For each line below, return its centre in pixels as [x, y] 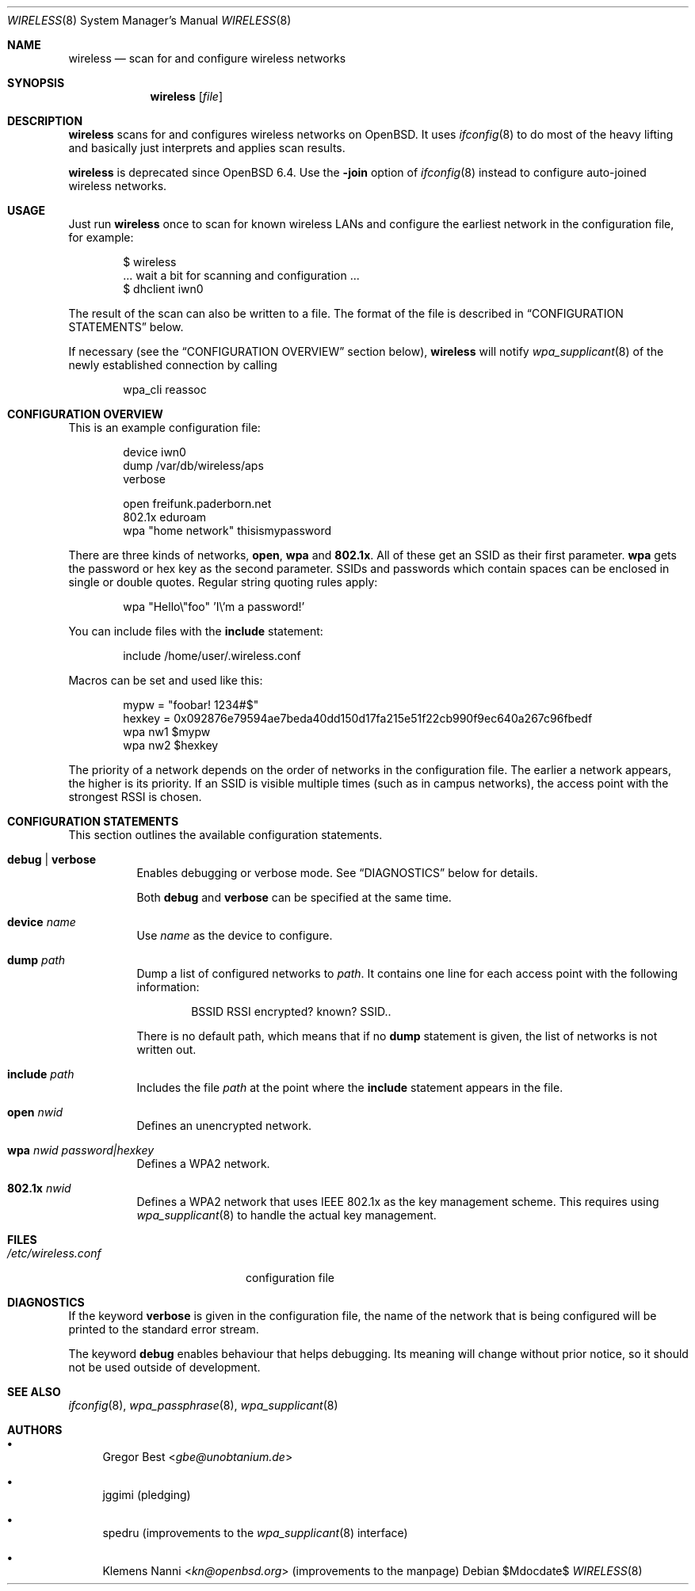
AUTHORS [35, 1430]
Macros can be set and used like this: [166, 680]
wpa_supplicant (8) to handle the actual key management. [286, 1215]
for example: [101, 237]
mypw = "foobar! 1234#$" [191, 705]
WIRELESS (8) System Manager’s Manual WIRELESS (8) [149, 20]
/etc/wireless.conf [54, 1253]
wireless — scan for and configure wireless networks [207, 58]
